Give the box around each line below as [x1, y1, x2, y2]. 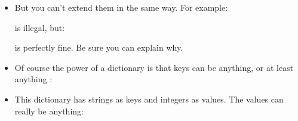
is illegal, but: [14, 21, 65, 33]
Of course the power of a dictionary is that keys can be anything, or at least [14, 61, 294, 73]
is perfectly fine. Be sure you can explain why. [14, 41, 183, 54]
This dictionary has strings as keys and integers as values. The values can [14, 92, 284, 105]
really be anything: [14, 104, 84, 117]
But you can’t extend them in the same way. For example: [14, 1, 228, 13]
